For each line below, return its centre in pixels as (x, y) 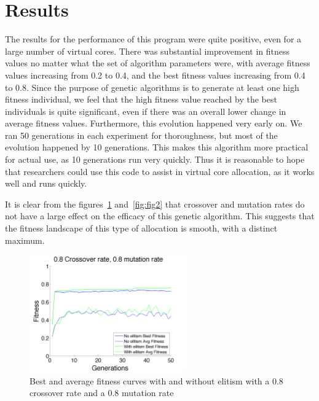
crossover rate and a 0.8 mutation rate (102, 393)
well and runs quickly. (46, 183)
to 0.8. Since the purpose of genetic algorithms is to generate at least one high (152, 87)
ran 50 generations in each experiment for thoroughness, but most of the (141, 135)
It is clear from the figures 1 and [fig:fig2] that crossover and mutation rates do (155, 204)
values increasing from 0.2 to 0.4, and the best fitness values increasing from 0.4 (155, 75)
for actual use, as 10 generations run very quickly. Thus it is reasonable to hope (155, 159)
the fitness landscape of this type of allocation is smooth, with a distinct (141, 228)
